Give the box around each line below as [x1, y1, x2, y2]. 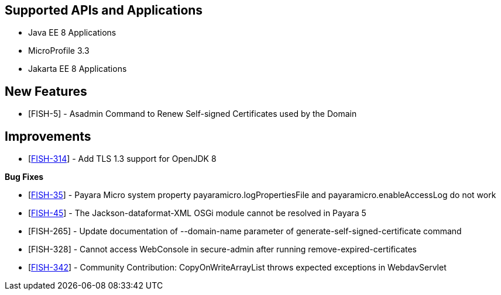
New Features [5, 84, 87, 99]
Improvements [5, 129, 91, 144]
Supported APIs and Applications [5, 3, 203, 18]
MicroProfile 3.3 [28, 46, 90, 56]
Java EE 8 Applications [28, 27, 116, 38]
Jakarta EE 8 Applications [28, 64, 127, 74]
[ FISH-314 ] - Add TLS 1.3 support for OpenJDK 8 [28, 154, 217, 164]
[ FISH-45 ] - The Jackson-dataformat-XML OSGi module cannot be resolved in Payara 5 [28, 208, 366, 218]
